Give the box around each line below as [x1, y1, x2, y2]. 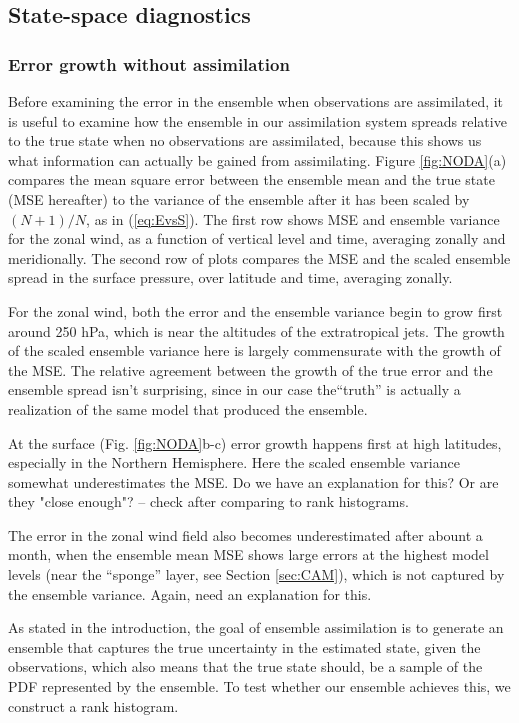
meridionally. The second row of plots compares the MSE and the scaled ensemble [8, 247, 511, 268]
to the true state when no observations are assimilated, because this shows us [8, 130, 482, 151]
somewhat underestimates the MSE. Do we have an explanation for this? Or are [8, 471, 499, 492]
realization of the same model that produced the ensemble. [8, 398, 368, 419]
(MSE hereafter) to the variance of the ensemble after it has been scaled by [8, 188, 470, 209]
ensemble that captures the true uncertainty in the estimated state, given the [8, 636, 481, 657]
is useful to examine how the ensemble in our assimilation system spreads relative [8, 110, 507, 131]
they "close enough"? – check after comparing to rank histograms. [8, 491, 409, 512]
